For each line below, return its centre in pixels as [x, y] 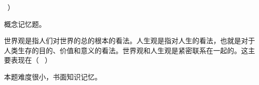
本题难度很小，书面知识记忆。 [53, 76]
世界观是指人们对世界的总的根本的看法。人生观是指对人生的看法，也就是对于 [129, 41]
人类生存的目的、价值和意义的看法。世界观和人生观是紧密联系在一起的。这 [126, 50]
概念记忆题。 [25, 24]
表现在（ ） [31, 60]
